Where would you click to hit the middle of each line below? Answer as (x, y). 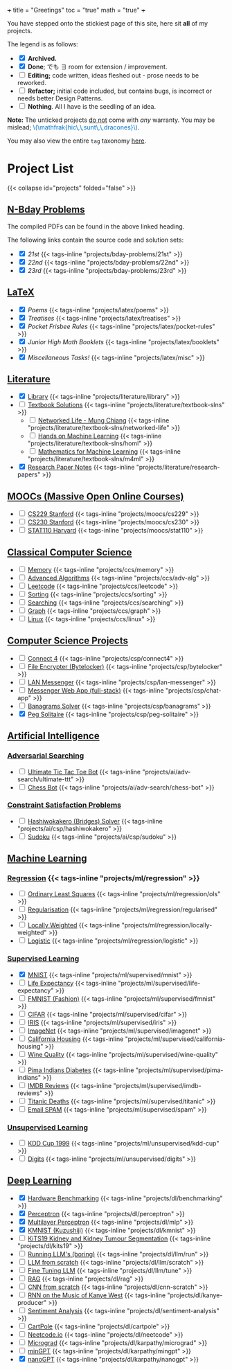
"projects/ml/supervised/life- (159, 983)
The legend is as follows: (43, 44)
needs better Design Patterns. (60, 98)
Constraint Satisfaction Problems (64, 805)
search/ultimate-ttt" (45, 779)
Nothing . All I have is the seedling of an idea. (92, 106)
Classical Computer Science (70, 552)
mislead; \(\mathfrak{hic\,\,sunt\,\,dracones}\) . (73, 127)
